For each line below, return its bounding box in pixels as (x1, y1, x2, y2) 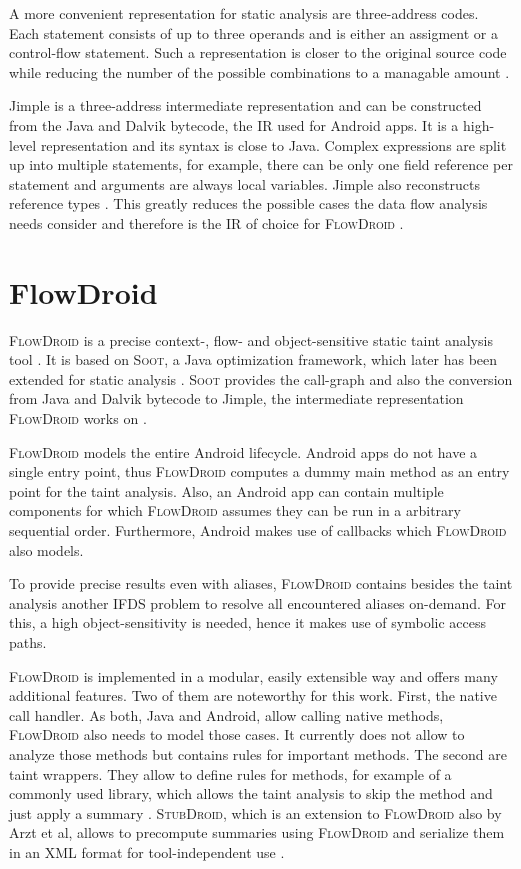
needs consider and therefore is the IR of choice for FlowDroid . (9, 212, 404, 233)
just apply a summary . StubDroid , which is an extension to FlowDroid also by (9, 802, 502, 823)
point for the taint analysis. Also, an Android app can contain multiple (9, 480, 444, 501)
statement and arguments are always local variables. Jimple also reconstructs (9, 173, 481, 194)
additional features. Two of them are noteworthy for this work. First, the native (9, 685, 497, 706)
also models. (9, 539, 84, 560)
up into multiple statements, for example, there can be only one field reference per (9, 154, 513, 175)
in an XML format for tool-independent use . (9, 841, 285, 862)
